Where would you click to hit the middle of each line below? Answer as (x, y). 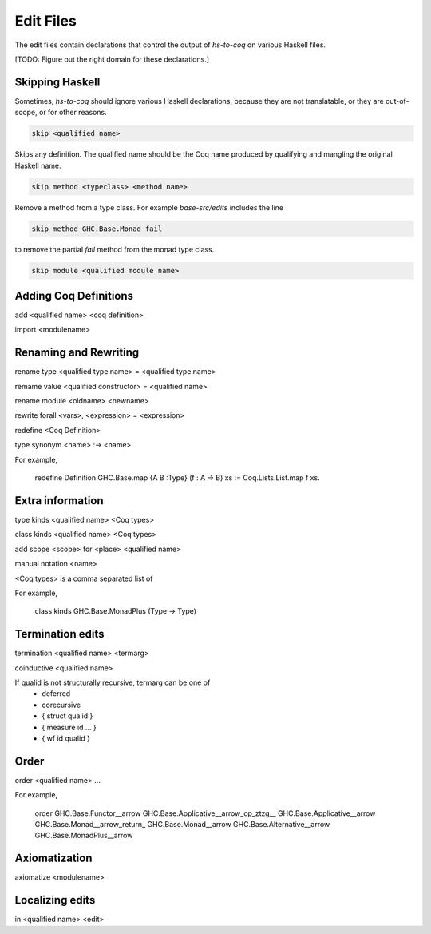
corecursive (61, 705)
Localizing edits (55, 900)
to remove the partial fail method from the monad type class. (115, 249)
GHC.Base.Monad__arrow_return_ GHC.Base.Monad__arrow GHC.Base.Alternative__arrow (182, 825)
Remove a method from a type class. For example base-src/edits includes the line (149, 207)
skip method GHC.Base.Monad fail (97, 229)
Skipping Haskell (57, 82)
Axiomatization (53, 858)
